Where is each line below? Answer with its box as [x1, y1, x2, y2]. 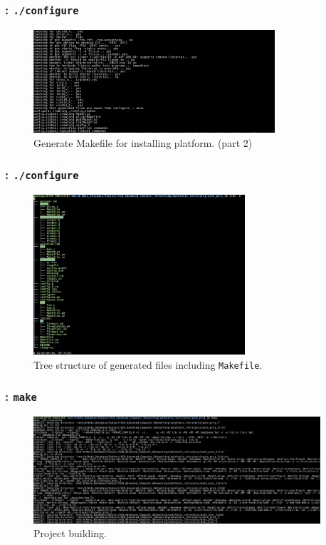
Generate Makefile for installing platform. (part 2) [33, 135, 253, 150]
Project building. [33, 526, 107, 541]
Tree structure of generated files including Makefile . [33, 357, 263, 372]
